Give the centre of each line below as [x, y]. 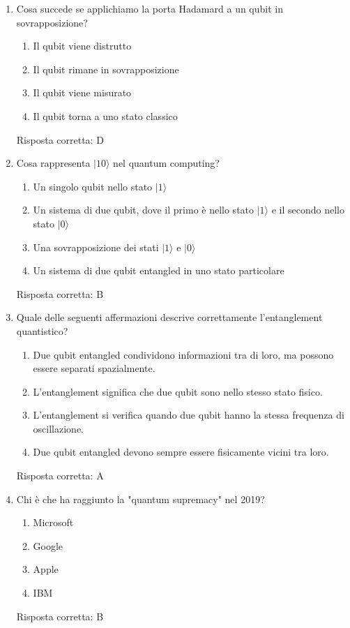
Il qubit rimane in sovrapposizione [106, 69]
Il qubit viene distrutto [82, 46]
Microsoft [53, 522]
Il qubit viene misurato [82, 92]
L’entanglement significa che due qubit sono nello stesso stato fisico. [178, 391]
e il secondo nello [308, 210]
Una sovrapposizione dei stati [96, 247]
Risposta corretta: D [60, 139]
